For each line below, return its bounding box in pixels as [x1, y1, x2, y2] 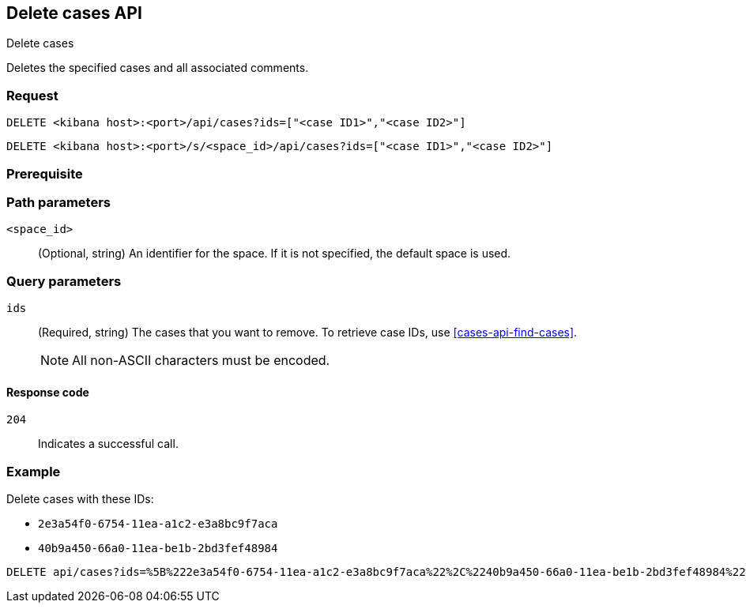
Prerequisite [6, 165, 83, 182]
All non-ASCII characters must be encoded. [72, 352, 330, 369]
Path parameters [6, 194, 111, 210]
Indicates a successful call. [38, 437, 179, 451]
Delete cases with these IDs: [6, 492, 154, 506]
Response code [6, 385, 89, 399]
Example [6, 463, 61, 479]
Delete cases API [6, 3, 142, 23]
